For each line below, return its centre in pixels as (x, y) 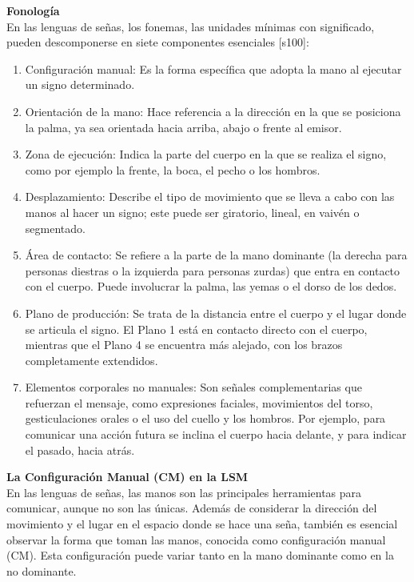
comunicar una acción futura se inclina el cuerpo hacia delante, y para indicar (216, 434)
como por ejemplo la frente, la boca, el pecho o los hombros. (173, 169)
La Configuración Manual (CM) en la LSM (127, 477)
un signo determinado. (80, 84)
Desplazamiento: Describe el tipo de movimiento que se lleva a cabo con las (210, 197)
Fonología (33, 10)
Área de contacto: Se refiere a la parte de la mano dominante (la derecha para (216, 255)
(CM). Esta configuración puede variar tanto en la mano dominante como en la (200, 555)
